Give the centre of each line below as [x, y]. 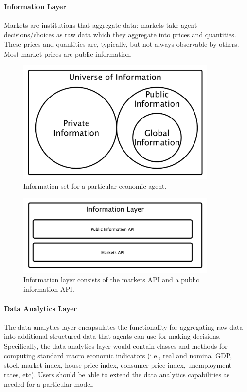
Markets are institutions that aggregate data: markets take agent [101, 25]
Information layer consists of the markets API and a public [111, 279]
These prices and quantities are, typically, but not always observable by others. [122, 44]
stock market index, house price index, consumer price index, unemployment [118, 365]
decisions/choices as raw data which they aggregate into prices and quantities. [120, 34]
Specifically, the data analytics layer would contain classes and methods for [116, 345]
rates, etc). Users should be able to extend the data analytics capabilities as [117, 374]
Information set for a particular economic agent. [95, 186]
